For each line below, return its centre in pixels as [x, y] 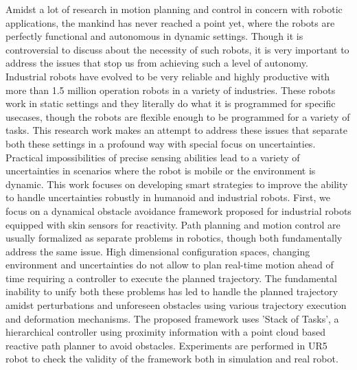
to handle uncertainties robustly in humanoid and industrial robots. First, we [168, 197]
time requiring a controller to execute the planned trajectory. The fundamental [171, 278]
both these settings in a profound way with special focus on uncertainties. [161, 143]
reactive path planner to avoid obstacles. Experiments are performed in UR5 [166, 345]
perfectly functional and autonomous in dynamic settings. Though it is [154, 36]
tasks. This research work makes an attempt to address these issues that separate [177, 130]
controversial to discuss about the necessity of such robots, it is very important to [177, 49]
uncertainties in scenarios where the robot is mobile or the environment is [161, 171]
